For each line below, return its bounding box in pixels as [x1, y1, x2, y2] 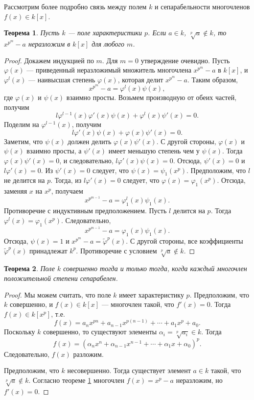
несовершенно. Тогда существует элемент [67, 365, 191, 375]
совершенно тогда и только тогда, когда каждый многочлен [63, 263, 247, 274]
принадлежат [29, 245, 68, 255]
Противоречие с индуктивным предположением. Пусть [4, 205, 167, 216]
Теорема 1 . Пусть [4, 27, 60, 38]
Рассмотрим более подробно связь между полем [4, 1, 147, 11]
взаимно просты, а [26, 146, 82, 156]
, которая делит [117, 74, 163, 84]
